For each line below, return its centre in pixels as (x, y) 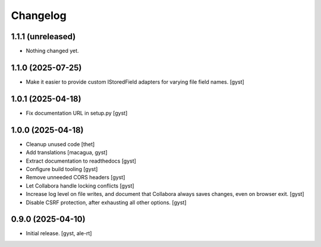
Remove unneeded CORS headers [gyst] (75, 178)
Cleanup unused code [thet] (60, 144)
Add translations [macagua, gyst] (67, 153)
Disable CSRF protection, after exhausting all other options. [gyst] (106, 202)
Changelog (39, 15)
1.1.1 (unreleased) (43, 37)
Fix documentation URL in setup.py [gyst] (77, 113)
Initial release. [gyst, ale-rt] (59, 233)
